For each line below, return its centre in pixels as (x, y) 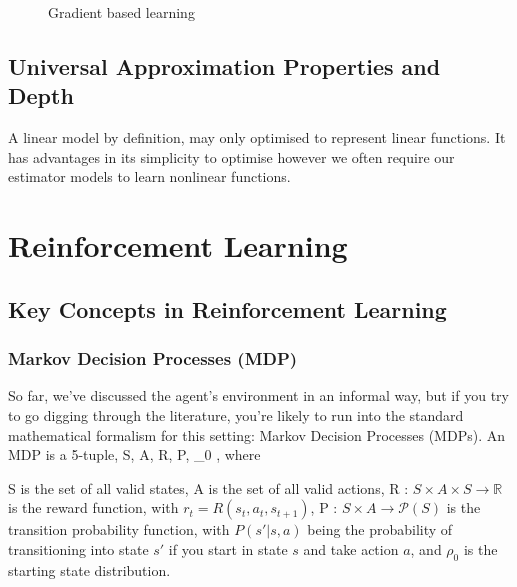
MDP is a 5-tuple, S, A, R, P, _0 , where (134, 454)
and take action (351, 548)
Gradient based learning (121, 12)
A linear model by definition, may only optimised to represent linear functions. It (257, 137)
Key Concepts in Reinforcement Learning (227, 308)
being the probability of (380, 529)
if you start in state (228, 548)
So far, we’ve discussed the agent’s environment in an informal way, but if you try (258, 395)
